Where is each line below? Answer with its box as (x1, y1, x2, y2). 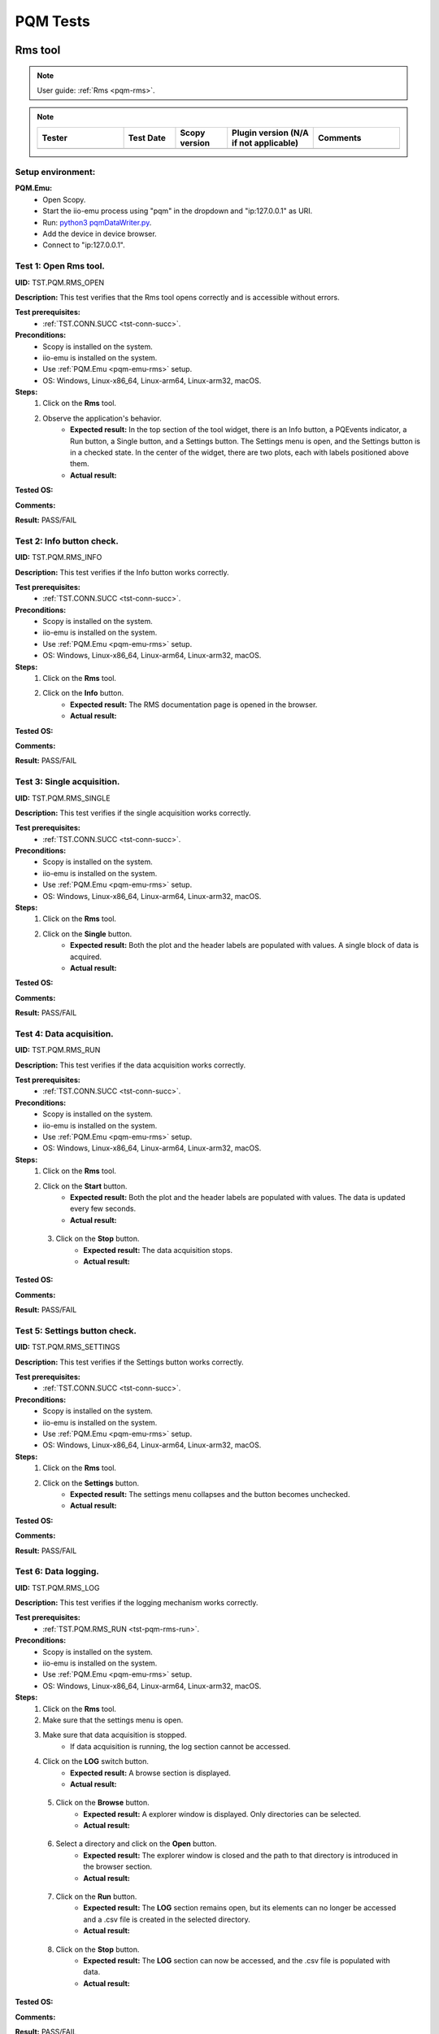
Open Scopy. (42, 194, 86, 204)
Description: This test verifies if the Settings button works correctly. (15, 1357, 244, 1367)
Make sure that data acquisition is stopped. (42, 1730, 187, 1740)
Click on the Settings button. (42, 1477, 140, 1488)
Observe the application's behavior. (42, 413, 162, 423)
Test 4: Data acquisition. (15, 1028, 114, 1039)
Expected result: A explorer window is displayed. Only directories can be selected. (83, 1809, 362, 1818)
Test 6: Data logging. (15, 1566, 99, 1578)
